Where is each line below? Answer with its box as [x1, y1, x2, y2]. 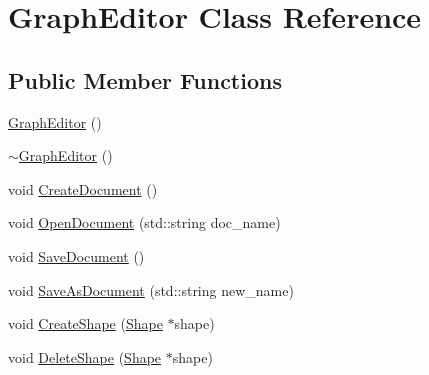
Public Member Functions [8, 64, 282, 95]
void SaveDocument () [8, 245, 145, 266]
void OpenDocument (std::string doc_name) [8, 212, 281, 233]
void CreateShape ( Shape [8, 313, 163, 334]
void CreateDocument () [8, 178, 158, 199]
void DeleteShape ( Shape [8, 346, 162, 367]
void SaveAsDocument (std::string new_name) [8, 279, 294, 300]
